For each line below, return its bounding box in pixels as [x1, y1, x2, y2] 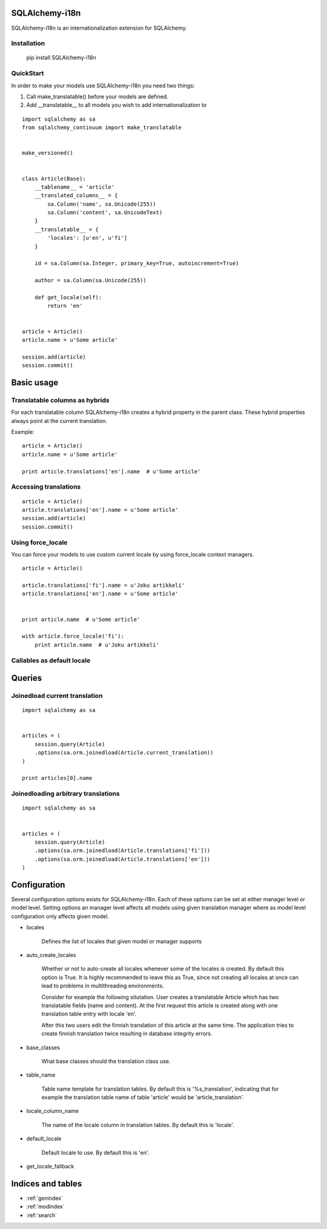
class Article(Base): [22, 175, 86, 182]
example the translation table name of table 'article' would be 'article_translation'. [41, 1094, 245, 1101]
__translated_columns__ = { [34, 192, 118, 199]
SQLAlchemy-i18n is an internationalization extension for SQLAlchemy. [11, 24, 187, 32]
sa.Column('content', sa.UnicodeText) [47, 209, 163, 216]
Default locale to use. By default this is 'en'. [41, 1149, 150, 1156]
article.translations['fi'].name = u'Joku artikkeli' [22, 582, 185, 589]
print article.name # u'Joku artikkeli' [34, 641, 160, 648]
